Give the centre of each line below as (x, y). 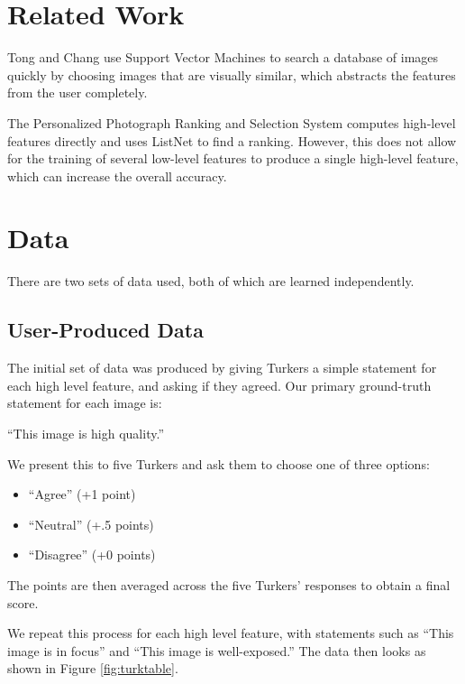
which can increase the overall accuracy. (117, 176)
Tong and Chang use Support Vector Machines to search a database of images (223, 57)
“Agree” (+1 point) (82, 494)
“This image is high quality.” (86, 433)
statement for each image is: (85, 403)
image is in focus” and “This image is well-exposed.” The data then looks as (217, 650)
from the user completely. (77, 92)
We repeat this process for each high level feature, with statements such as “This (231, 633)
